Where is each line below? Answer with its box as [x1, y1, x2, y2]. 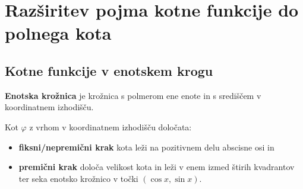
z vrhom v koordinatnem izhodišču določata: [29, 120, 192, 133]
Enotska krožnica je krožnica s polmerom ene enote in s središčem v [5, 89, 261, 101]
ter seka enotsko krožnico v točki [18, 172, 138, 184]
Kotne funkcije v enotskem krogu [5, 61, 213, 79]
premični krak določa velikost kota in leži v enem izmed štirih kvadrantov [18, 161, 295, 173]
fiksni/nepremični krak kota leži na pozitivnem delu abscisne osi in [18, 140, 274, 153]
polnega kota [5, 21, 112, 45]
